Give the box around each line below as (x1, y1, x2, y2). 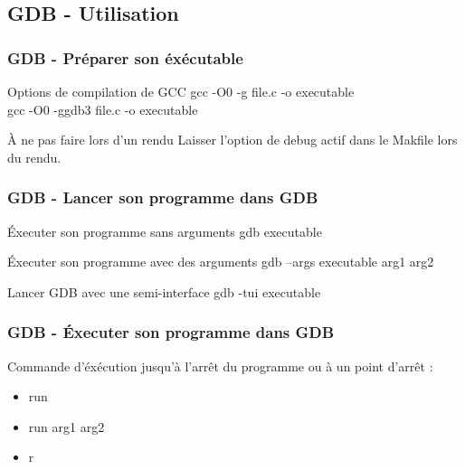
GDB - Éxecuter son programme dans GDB (7, 321, 335, 343)
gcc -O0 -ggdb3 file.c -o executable (7, 99, 198, 118)
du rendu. (7, 147, 62, 166)
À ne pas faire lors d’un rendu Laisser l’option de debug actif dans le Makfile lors (7, 130, 458, 149)
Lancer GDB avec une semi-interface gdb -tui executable (7, 282, 321, 301)
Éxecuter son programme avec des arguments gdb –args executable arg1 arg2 (7, 252, 434, 271)
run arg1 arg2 (28, 417, 105, 436)
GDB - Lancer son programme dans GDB (7, 186, 318, 209)
